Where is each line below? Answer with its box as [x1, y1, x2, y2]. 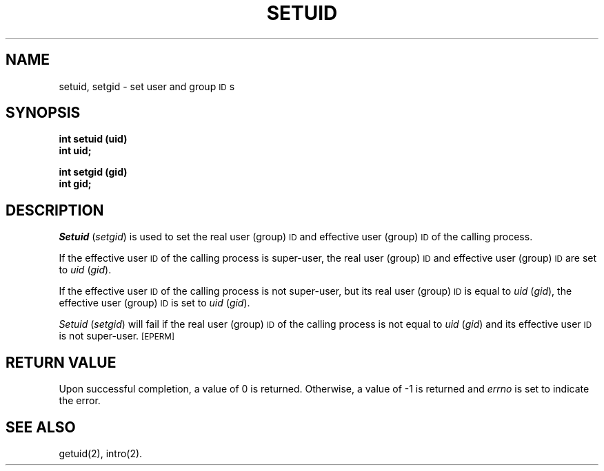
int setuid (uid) [59, 133, 128, 145]
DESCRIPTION [6, 201, 104, 219]
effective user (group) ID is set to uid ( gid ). [59, 297, 250, 309]
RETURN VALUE [6, 353, 117, 371]
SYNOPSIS [6, 104, 81, 122]
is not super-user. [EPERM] [59, 330, 175, 342]
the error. [59, 395, 101, 407]
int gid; [59, 178, 92, 190]
